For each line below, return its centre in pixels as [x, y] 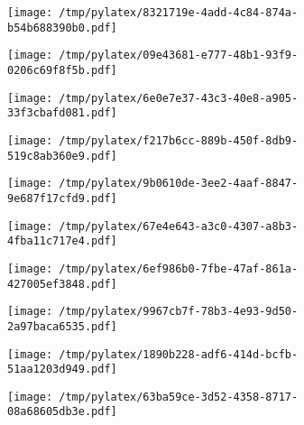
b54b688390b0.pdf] [62, 28]
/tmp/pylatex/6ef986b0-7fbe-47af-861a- [179, 268]
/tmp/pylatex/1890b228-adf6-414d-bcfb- [179, 354]
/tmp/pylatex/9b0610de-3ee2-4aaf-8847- [179, 184]
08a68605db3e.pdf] [62, 412]
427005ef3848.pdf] [62, 284]
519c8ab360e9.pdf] [62, 156]
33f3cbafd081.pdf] [62, 113]
